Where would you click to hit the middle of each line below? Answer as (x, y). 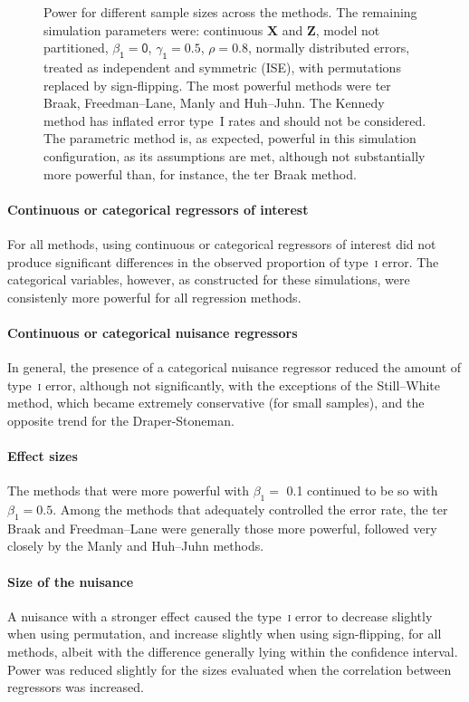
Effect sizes (43, 456)
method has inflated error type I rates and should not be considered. (235, 120)
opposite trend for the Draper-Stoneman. (121, 420)
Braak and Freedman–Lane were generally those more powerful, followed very (222, 528)
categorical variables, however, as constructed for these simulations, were (209, 279)
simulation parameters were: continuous (153, 29)
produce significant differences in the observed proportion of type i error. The (223, 261)
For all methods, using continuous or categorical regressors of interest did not (222, 243)
